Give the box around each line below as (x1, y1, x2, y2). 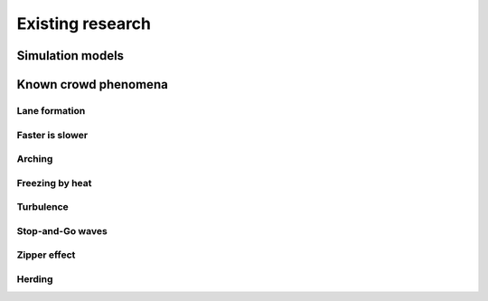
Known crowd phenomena (16, 77, 169, 92)
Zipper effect (16, 249, 76, 261)
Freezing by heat (16, 176, 92, 189)
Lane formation (16, 104, 86, 117)
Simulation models (16, 48, 125, 63)
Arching (16, 153, 53, 165)
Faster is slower (16, 128, 89, 141)
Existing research (16, 14, 152, 33)
